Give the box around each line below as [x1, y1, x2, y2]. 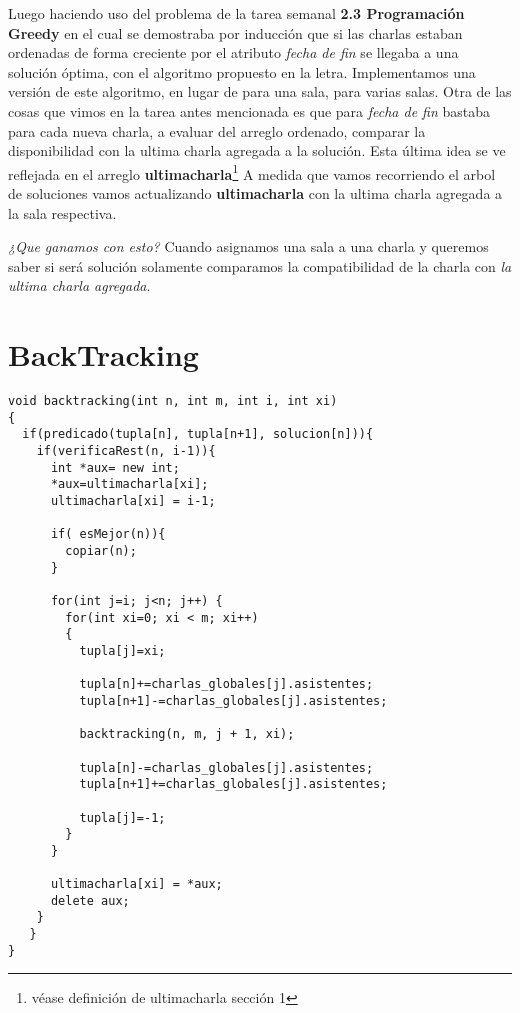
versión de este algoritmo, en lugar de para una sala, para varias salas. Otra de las [8, 81, 512, 102]
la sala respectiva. [8, 202, 117, 223]
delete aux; [50, 893, 130, 908]
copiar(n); [65, 544, 137, 558]
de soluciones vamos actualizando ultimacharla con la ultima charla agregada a [8, 183, 503, 203]
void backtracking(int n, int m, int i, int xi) [8, 394, 338, 409]
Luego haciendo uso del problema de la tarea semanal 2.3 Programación [8, 3, 465, 23]
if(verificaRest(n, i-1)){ [36, 444, 216, 459]
